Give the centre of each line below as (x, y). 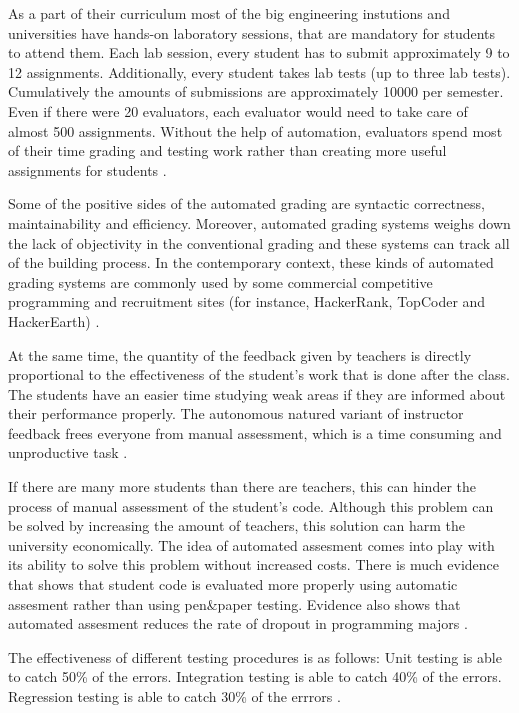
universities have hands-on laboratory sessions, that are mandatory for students (252, 32)
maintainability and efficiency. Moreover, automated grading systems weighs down (259, 222)
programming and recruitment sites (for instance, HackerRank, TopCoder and (247, 301)
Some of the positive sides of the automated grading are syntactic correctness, (246, 203)
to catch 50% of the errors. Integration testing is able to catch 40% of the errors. (255, 676)
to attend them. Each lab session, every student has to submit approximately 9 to (259, 52)
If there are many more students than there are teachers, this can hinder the (242, 486)
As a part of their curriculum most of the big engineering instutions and (229, 13)
